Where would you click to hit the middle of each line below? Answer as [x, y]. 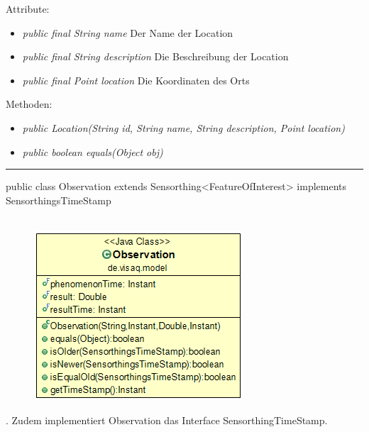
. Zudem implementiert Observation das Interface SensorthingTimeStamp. [167, 420]
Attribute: [28, 9]
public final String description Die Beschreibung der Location [155, 56]
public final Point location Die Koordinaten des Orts [136, 80]
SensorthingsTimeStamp [59, 200]
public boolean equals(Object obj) [93, 151]
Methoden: [29, 104]
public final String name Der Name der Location [128, 32]
